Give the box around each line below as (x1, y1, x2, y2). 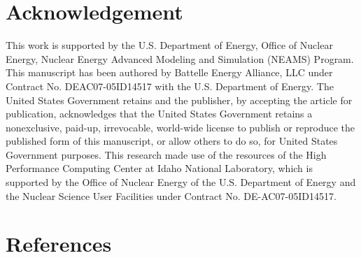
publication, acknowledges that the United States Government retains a (6, 106, 313, 121)
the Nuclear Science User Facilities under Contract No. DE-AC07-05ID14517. (6, 188, 337, 203)
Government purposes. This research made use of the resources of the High (6, 147, 327, 162)
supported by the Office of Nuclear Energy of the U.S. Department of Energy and (6, 175, 356, 189)
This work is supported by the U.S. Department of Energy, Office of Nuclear (6, 38, 333, 52)
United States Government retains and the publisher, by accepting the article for (6, 92, 353, 107)
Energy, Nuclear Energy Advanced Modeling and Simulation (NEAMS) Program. (6, 51, 354, 66)
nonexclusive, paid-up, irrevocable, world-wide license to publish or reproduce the (6, 120, 355, 134)
